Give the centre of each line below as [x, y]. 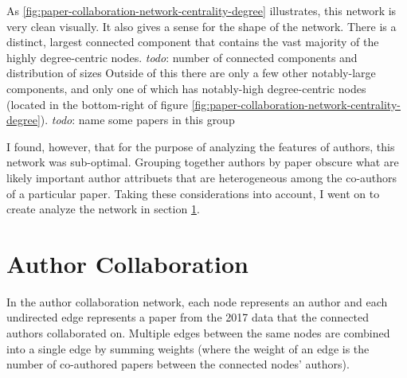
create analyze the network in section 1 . [103, 209]
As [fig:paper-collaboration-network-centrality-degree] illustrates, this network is [202, 10]
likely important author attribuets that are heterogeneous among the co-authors [202, 177]
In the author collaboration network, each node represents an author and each [197, 301]
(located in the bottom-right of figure [97, 104]
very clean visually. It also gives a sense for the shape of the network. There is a [202, 26]
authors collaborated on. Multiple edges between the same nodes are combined [198, 333]
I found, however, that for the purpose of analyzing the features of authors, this [201, 146]
